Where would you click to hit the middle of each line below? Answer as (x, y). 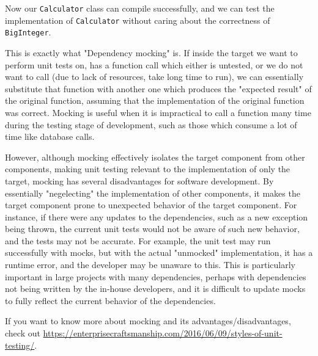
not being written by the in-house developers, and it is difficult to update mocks (155, 289)
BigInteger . (28, 32)
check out (23, 333)
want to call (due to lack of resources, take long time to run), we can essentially (154, 77)
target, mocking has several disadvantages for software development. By (139, 180)
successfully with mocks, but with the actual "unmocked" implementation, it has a (159, 252)
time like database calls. (50, 136)
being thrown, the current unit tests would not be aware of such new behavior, (152, 229)
